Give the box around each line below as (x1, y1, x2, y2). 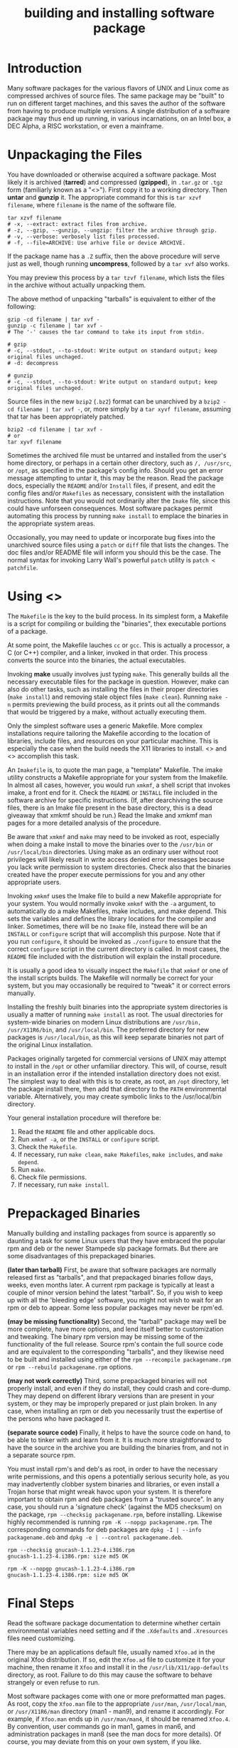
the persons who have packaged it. (7, 1414, 111, 1423)
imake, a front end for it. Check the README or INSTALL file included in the (7, 788, 218, 796)
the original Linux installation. (7, 1040, 93, 1049)
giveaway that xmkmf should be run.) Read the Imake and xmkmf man (7, 811, 212, 819)
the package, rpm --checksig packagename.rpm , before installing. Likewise (7, 1510, 222, 1518)
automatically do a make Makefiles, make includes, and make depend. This (7, 907, 227, 915)
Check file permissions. (17, 1173, 87, 1181)
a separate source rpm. (7, 1451, 76, 1459)
